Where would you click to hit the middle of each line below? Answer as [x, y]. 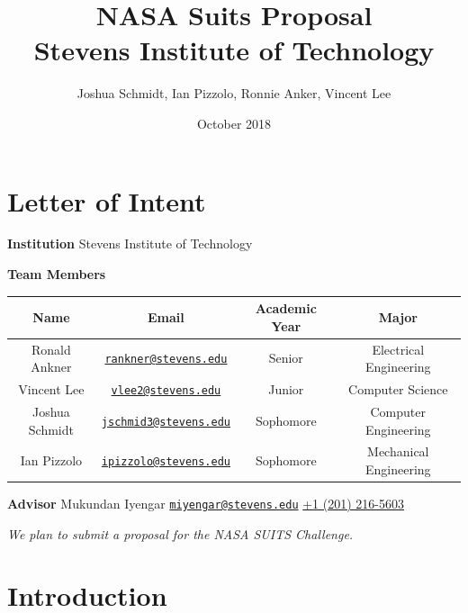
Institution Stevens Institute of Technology [130, 243]
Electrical [398, 349]
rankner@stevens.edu [166, 360]
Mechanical [398, 451]
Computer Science [398, 389]
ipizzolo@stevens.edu [166, 462]
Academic [286, 308]
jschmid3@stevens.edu [166, 422]
